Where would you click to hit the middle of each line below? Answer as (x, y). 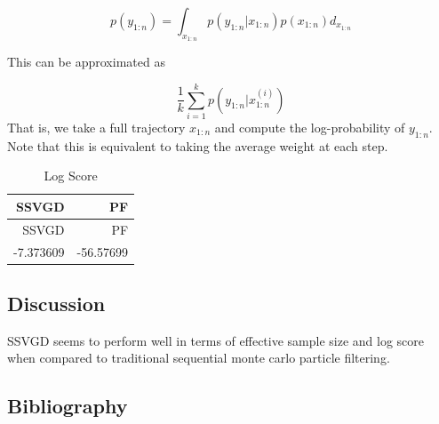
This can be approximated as (86, 62)
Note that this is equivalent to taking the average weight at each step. (198, 145)
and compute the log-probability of (310, 127)
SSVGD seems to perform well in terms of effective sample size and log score (216, 340)
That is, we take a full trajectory (96, 127)
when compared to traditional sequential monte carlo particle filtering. (199, 358)
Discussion (56, 304)
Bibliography (68, 406)
